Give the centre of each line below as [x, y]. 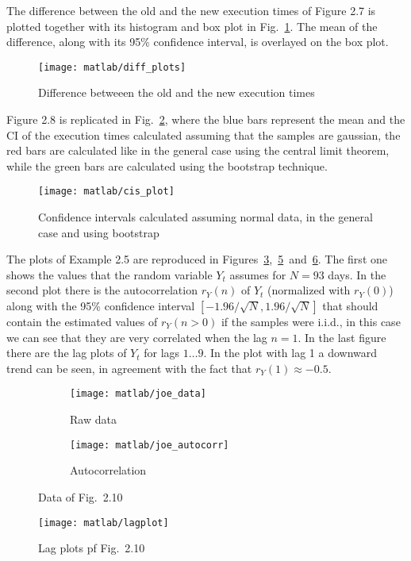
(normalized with [309, 290]
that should [350, 306]
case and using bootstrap [99, 232]
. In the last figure [342, 337]
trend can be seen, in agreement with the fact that [129, 368]
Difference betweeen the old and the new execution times [177, 92]
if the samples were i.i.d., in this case [311, 322]
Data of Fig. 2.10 [81, 496]
